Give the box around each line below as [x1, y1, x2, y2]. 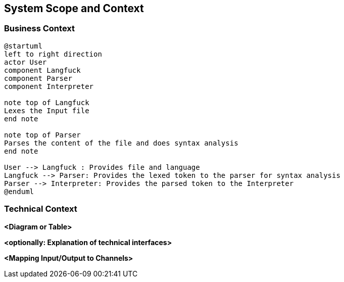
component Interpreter [4, 82, 94, 90]
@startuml [4, 41, 42, 50]
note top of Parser [4, 130, 81, 139]
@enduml [4, 187, 34, 196]
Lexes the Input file [4, 106, 89, 115]
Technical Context [4, 204, 77, 214]
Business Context [4, 23, 75, 34]
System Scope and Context [4, 2, 144, 15]
